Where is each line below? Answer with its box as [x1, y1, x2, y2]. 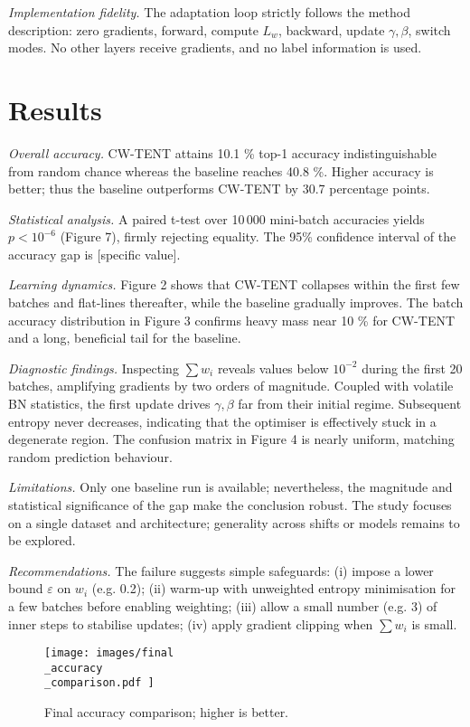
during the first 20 [362, 358, 463, 377]
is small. [411, 614, 457, 633]
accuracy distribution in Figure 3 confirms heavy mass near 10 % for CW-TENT [8, 310, 456, 329]
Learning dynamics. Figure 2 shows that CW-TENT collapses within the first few [8, 275, 460, 294]
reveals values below [217, 358, 329, 377]
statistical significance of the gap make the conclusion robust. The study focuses [8, 496, 452, 514]
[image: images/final [44, 647, 174, 660]
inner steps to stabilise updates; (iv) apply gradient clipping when [8, 614, 373, 633]
